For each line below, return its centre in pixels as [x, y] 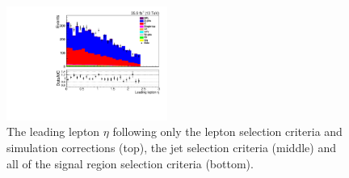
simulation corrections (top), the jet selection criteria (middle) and [171, 148]
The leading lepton [53, 131]
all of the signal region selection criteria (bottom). [130, 163]
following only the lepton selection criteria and [227, 131]
